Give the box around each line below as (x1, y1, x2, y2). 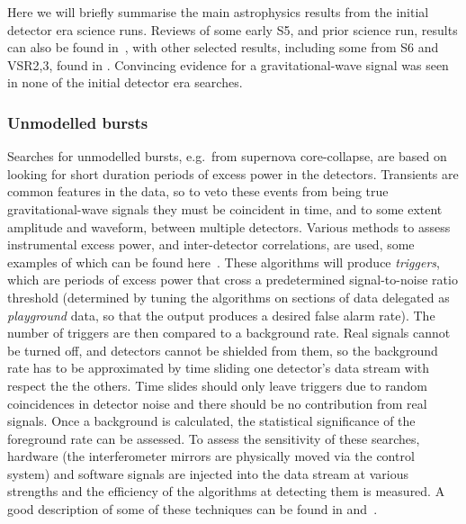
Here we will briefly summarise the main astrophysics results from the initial (7, 3, 429, 21)
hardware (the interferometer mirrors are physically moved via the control (7, 447, 415, 465)
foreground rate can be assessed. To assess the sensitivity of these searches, (7, 429, 420, 447)
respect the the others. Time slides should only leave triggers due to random (7, 375, 427, 394)
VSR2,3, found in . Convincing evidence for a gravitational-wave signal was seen (7, 55, 449, 74)
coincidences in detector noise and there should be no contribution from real (7, 393, 427, 412)
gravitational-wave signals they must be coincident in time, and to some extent (7, 199, 443, 218)
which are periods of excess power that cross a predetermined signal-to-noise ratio (7, 270, 458, 289)
